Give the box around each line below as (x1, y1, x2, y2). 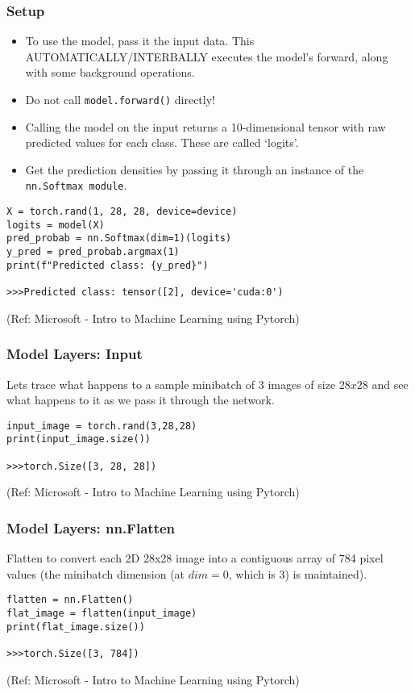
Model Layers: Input (6, 344, 143, 364)
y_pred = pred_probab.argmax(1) (6, 246, 180, 258)
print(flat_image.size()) (6, 621, 145, 633)
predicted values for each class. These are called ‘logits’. (25, 134, 299, 151)
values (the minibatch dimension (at (6, 565, 185, 582)
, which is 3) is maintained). (228, 565, 367, 582)
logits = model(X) (6, 219, 105, 231)
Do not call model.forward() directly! (25, 91, 215, 107)
